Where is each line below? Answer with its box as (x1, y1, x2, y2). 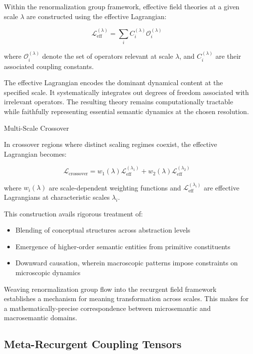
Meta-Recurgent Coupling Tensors (4, 336, 182, 352)
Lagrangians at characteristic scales (4, 191, 110, 202)
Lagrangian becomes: (4, 148, 67, 159)
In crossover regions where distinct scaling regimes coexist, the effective (4, 139, 217, 149)
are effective (204, 182, 239, 192)
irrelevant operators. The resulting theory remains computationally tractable (4, 96, 233, 107)
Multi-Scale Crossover (4, 122, 69, 133)
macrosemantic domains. (4, 312, 77, 323)
